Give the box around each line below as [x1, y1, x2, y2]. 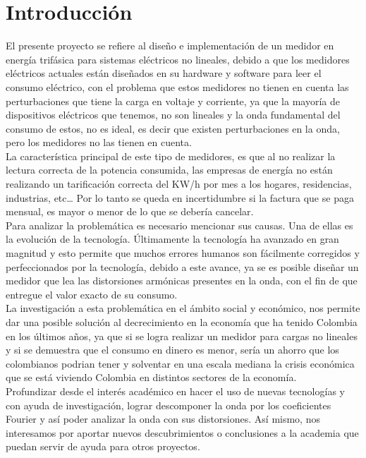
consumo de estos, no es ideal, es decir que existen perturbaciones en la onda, [6, 121, 340, 135]
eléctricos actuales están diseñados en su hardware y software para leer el [6, 66, 322, 80]
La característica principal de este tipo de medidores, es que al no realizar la [6, 148, 336, 163]
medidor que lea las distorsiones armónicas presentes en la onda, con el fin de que [6, 273, 358, 288]
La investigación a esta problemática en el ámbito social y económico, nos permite [6, 301, 360, 315]
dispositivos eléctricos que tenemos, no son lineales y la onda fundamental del [6, 107, 341, 122]
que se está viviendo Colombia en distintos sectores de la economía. [6, 370, 297, 385]
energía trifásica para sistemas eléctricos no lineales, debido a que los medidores [6, 52, 350, 66]
